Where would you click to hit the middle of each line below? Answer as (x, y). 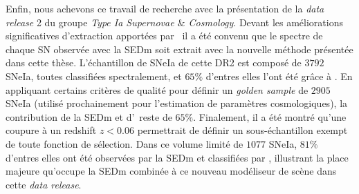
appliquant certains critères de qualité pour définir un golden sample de (157, 89)
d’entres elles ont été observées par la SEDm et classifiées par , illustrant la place (177, 157)
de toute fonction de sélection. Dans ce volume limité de (125, 143)
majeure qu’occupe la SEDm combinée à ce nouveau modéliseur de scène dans (171, 171)
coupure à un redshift (51, 130)
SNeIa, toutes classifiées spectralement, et (94, 76)
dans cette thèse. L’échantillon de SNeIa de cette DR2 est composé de (154, 62)
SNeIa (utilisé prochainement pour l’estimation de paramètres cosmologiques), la (177, 103)
